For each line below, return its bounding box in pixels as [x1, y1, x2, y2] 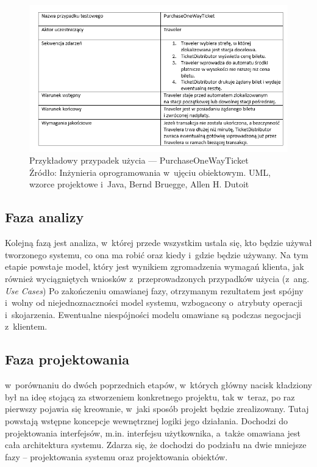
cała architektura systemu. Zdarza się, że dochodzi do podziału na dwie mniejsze [5, 438, 307, 451]
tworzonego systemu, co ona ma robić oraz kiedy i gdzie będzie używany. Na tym [5, 248, 308, 261]
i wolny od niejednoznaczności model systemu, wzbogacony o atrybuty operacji [5, 296, 302, 309]
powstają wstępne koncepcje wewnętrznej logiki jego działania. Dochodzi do [5, 414, 288, 427]
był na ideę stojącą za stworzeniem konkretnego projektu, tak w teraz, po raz [5, 390, 295, 403]
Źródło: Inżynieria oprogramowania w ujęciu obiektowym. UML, [29, 165, 271, 178]
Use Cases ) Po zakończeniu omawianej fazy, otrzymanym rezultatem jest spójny [5, 284, 304, 297]
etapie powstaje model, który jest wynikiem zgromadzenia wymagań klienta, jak [5, 260, 304, 273]
